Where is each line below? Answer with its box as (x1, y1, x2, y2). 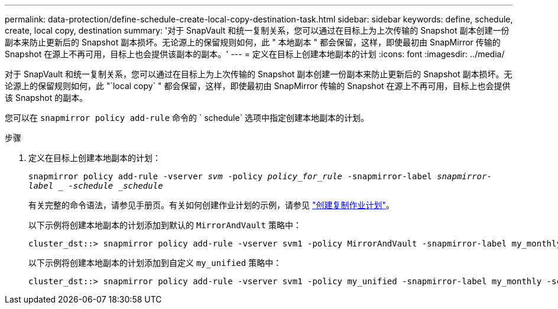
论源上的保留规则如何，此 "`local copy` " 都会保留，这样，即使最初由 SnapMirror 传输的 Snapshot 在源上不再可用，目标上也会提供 (5, 81, 511, 91)
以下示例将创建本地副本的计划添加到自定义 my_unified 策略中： (28, 258, 282, 268)
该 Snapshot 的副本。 (5, 93, 88, 103)
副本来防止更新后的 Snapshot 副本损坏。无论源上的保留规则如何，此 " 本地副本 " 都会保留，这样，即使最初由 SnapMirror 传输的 (5, 37, 501, 47)
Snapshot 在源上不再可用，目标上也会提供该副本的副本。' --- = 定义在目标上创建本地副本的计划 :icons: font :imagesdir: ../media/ (5, 49, 505, 59)
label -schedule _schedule (28, 181, 163, 190)
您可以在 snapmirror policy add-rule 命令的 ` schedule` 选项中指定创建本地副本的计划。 (5, 113, 369, 123)
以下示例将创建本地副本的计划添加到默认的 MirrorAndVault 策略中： (28, 220, 301, 230)
